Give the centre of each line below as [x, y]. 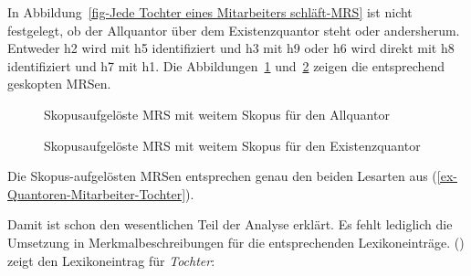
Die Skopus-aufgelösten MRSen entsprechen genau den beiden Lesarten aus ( [222, 176]
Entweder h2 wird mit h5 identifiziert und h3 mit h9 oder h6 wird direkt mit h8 [231, 48]
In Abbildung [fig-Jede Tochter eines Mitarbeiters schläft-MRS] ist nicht [210, 12]
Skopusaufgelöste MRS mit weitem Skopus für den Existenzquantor [232, 145]
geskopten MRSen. [59, 84]
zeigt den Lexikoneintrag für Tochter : [111, 260]
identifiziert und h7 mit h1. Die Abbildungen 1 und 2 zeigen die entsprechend [226, 65]
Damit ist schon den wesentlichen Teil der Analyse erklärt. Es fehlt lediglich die [230, 224]
